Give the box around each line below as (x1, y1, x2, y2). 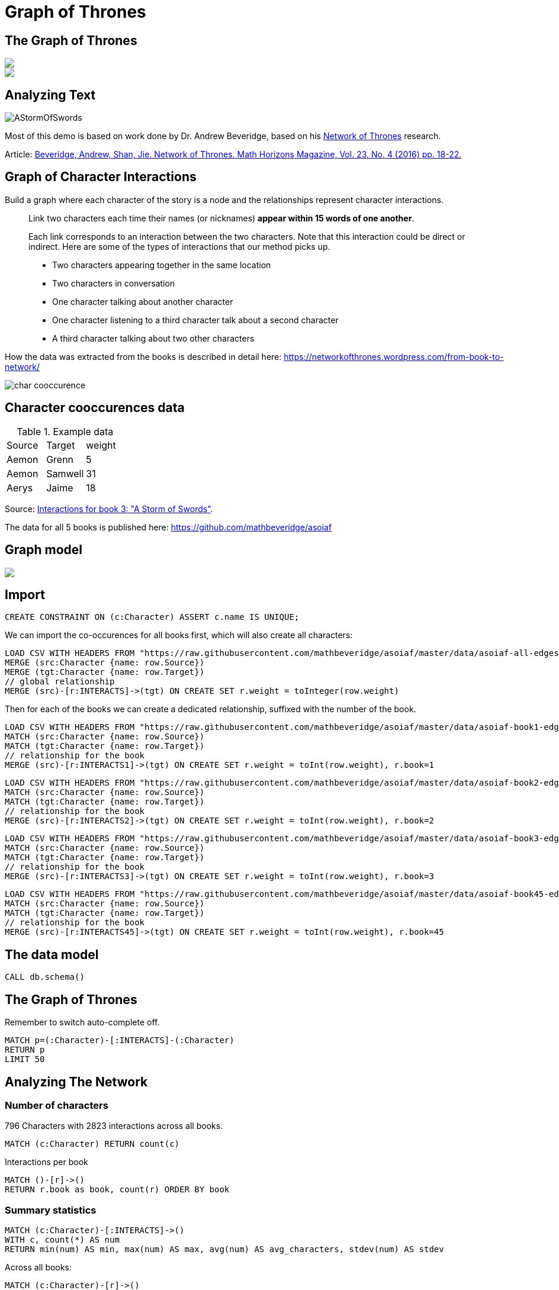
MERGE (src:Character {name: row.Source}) (5, 658, 205, 668)
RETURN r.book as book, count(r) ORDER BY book (5, 1185, 230, 1195)
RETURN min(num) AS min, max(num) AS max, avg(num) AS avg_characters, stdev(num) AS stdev (5, 1244, 444, 1254)
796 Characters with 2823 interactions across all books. (5, 1121, 223, 1131)
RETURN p (5, 1045, 45, 1055)
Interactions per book (5, 1157, 88, 1167)
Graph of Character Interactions (5, 169, 197, 185)
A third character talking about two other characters (52, 333, 255, 343)
